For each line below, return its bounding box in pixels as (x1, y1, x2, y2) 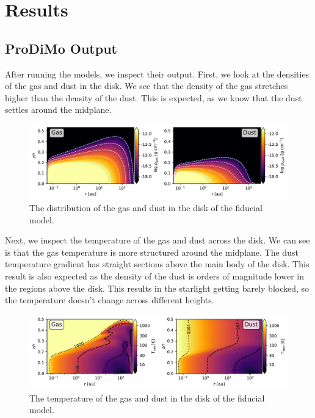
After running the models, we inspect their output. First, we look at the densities (5, 67, 310, 80)
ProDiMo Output (5, 38, 117, 57)
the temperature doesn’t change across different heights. (5, 294, 214, 306)
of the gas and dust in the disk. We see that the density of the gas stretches (5, 79, 288, 92)
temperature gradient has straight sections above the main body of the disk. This (5, 258, 310, 270)
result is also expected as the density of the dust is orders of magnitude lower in (5, 270, 304, 283)
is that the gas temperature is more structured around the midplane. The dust (5, 245, 299, 258)
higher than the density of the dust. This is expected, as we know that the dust (5, 91, 302, 104)
